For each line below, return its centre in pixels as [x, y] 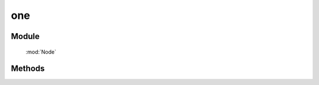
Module [25, 36]
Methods [28, 69]
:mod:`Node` [41, 52]
